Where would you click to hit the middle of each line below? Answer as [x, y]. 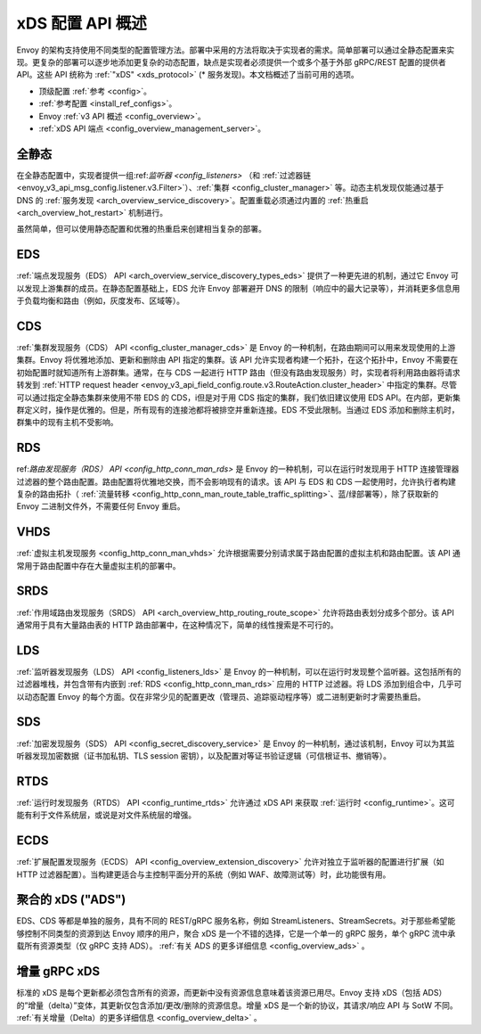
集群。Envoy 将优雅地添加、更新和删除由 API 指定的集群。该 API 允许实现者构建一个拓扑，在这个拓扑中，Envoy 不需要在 [237, 360]
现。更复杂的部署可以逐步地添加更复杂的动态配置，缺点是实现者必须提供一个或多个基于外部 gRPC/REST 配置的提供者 [232, 62]
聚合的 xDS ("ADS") [71, 900]
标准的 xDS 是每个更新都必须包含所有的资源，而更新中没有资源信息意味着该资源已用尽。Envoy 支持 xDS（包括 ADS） [232, 993]
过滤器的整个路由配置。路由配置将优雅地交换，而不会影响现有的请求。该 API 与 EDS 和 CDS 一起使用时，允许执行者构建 [236, 481]
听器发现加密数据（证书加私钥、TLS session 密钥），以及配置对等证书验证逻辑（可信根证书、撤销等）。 [204, 755]
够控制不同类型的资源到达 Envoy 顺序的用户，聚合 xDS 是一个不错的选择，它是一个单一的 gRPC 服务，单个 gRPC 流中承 [236, 933]
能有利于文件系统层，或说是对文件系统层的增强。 [106, 815]
